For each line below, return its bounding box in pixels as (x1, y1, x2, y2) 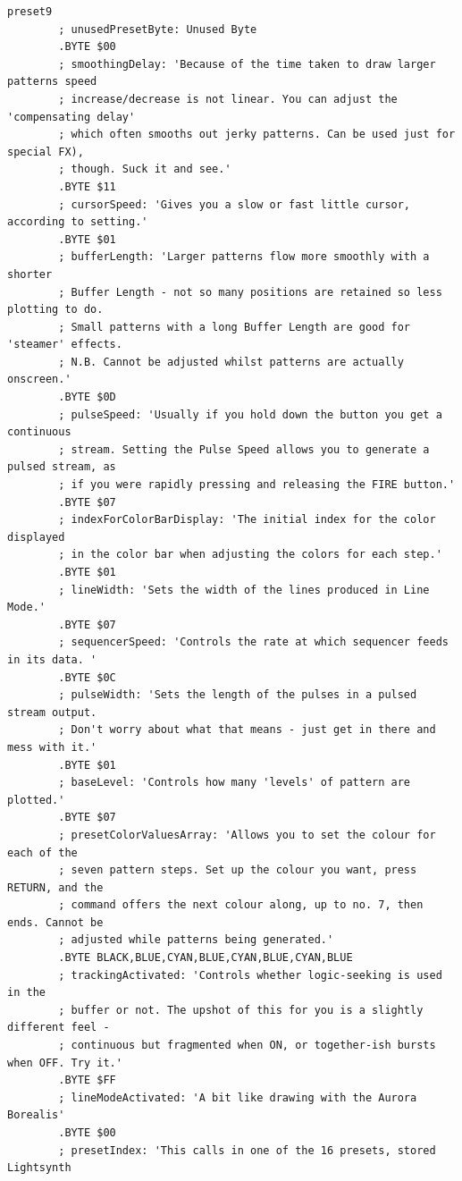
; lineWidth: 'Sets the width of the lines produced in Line (58, 583, 430, 596)
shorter (7, 267, 53, 281)
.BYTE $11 (58, 180, 116, 193)
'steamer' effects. (7, 338, 122, 351)
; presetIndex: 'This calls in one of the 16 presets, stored (58, 1143, 436, 1157)
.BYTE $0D (58, 391, 116, 404)
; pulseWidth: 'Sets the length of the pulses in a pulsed (58, 688, 417, 702)
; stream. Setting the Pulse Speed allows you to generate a (58, 443, 430, 456)
